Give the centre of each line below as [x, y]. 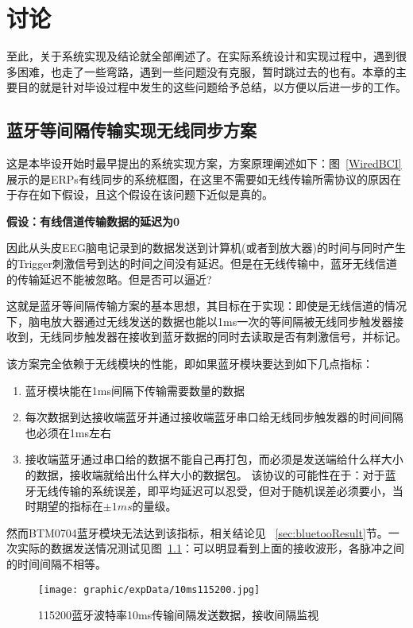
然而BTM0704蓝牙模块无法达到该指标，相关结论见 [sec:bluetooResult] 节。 [197, 532]
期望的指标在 [69, 506]
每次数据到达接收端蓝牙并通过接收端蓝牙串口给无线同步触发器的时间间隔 [214, 417]
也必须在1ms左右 [68, 432]
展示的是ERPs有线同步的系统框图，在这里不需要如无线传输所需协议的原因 [198, 178]
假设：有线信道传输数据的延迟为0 [93, 221]
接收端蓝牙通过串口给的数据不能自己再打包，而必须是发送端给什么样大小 [214, 459]
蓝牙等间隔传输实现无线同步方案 [131, 130]
